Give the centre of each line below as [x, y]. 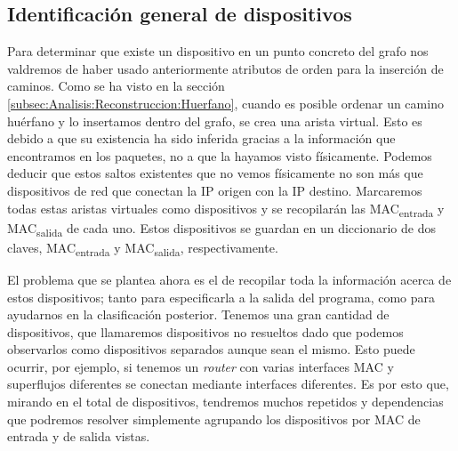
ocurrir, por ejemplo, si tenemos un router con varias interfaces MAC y [201, 366]
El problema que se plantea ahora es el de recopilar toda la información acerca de [229, 279]
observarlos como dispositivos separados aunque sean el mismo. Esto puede [211, 349]
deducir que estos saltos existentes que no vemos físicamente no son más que [215, 173]
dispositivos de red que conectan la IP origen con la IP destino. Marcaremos [215, 190]
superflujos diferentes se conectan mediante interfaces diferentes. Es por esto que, [228, 384]
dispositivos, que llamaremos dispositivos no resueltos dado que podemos [205, 331]
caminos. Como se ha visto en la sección [116, 86]
